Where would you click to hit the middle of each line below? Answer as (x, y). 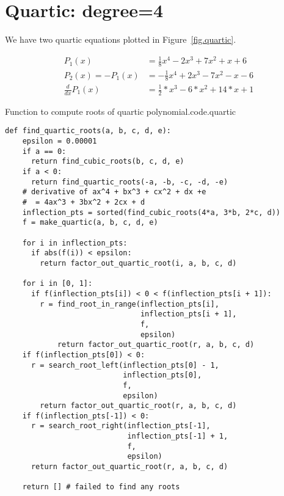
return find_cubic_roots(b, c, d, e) (107, 162)
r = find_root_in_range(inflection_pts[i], (129, 304)
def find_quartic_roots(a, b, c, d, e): (88, 131)
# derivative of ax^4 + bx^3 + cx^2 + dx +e (114, 192)
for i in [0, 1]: (57, 284)
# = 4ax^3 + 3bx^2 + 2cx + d (84, 202)
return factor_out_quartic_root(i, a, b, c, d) (138, 263)
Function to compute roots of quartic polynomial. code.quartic (121, 111)
